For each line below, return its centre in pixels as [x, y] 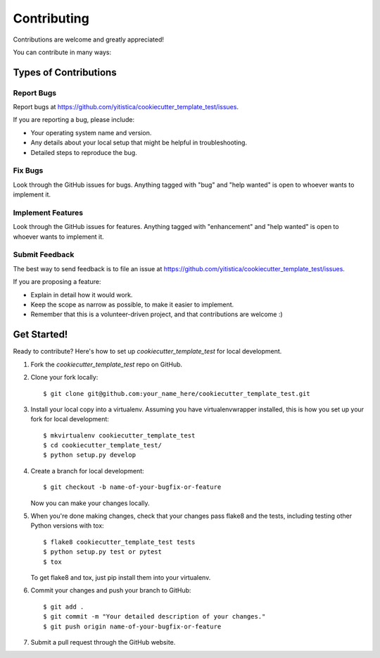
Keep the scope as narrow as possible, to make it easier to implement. [132, 305]
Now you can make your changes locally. [90, 503]
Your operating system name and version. [91, 132]
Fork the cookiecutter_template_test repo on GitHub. [107, 364]
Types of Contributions [65, 72]
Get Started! [40, 335]
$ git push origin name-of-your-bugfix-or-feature [132, 626]
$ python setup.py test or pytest [102, 552]
